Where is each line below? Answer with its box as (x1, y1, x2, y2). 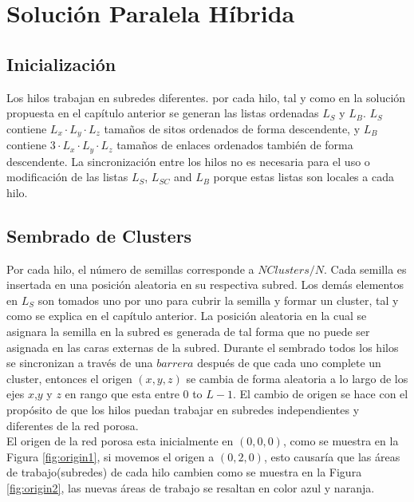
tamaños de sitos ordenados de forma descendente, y (104, 120, 361, 136)
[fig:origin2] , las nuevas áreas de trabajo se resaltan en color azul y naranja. (6, 479, 375, 496)
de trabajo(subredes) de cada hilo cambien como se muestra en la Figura (6, 464, 362, 480)
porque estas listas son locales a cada (213, 168, 394, 185)
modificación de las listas (6, 168, 128, 185)
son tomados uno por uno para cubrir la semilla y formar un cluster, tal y (37, 291, 399, 308)
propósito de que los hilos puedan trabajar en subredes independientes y (6, 401, 360, 417)
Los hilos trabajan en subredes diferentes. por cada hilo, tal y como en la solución (6, 89, 406, 105)
